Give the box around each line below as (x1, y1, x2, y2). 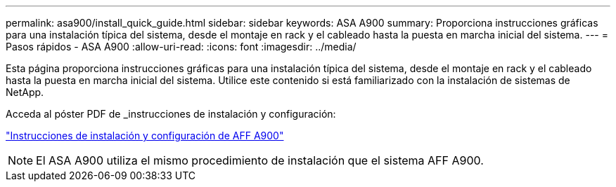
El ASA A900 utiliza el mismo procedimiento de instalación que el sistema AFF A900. (36, 153, 484, 167)
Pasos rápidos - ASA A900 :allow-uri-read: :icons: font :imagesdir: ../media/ (6, 41, 357, 53)
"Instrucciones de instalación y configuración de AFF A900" (6, 130, 284, 141)
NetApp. (6, 86, 44, 98)
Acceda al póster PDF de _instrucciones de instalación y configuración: (6, 108, 336, 120)
